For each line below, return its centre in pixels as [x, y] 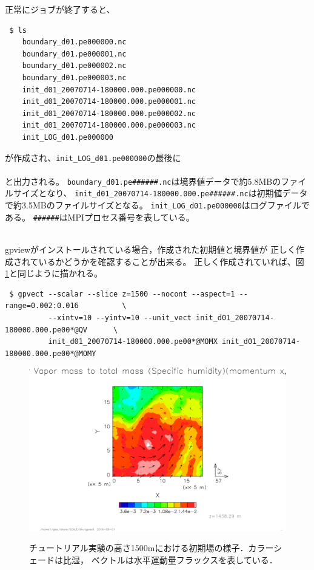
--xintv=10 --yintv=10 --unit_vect [120, 318]
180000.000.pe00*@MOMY [51, 353]
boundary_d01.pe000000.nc [74, 42]
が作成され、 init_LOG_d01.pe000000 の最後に [93, 157]
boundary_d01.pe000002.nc [74, 66]
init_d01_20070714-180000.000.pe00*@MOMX [133, 342]
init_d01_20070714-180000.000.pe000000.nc [109, 90]
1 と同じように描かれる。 [54, 273]
